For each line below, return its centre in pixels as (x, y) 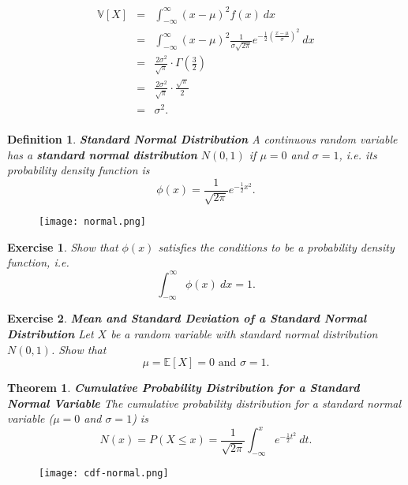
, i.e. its (358, 154)
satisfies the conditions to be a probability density (276, 246)
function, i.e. (38, 262)
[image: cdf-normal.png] (104, 474)
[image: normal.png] (93, 222)
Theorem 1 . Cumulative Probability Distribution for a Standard (183, 388)
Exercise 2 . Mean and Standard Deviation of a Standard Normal (187, 318)
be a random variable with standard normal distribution (244, 333)
